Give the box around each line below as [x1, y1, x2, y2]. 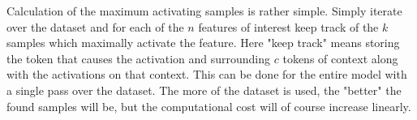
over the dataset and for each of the [6, 18, 184, 35]
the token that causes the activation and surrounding [6, 49, 271, 66]
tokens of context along [282, 49, 398, 66]
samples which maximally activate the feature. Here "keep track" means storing [6, 34, 400, 51]
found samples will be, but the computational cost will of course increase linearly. [6, 97, 411, 114]
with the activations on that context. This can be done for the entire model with [6, 66, 407, 83]
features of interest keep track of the [198, 18, 379, 35]
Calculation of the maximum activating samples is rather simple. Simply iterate [6, 2, 402, 19]
